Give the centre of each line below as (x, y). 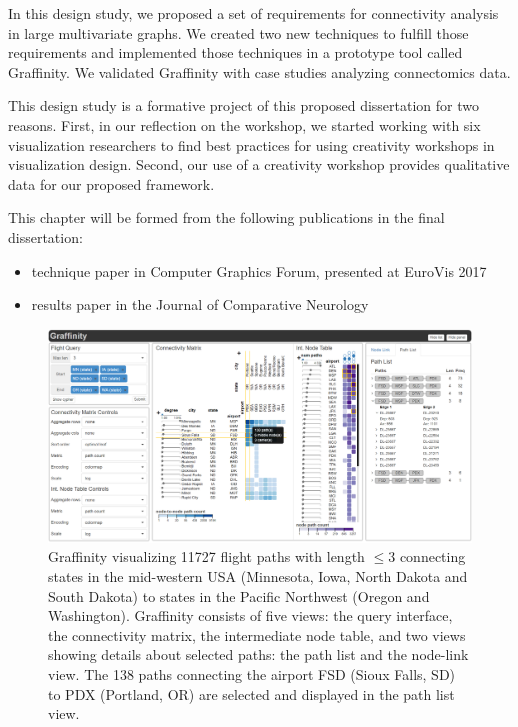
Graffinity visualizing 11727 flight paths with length (206, 556)
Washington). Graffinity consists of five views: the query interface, (250, 615)
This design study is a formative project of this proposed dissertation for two (243, 105)
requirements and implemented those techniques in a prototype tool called (235, 52)
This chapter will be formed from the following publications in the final (226, 217)
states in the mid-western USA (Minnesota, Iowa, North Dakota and (258, 575)
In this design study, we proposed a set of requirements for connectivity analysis (253, 13)
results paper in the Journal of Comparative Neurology (200, 304)
